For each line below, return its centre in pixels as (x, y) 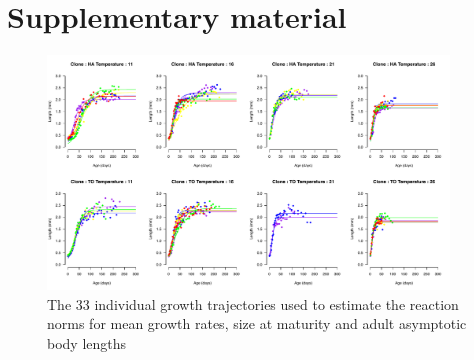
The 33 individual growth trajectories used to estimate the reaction (253, 303)
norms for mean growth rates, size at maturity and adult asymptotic (257, 323)
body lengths (87, 342)
